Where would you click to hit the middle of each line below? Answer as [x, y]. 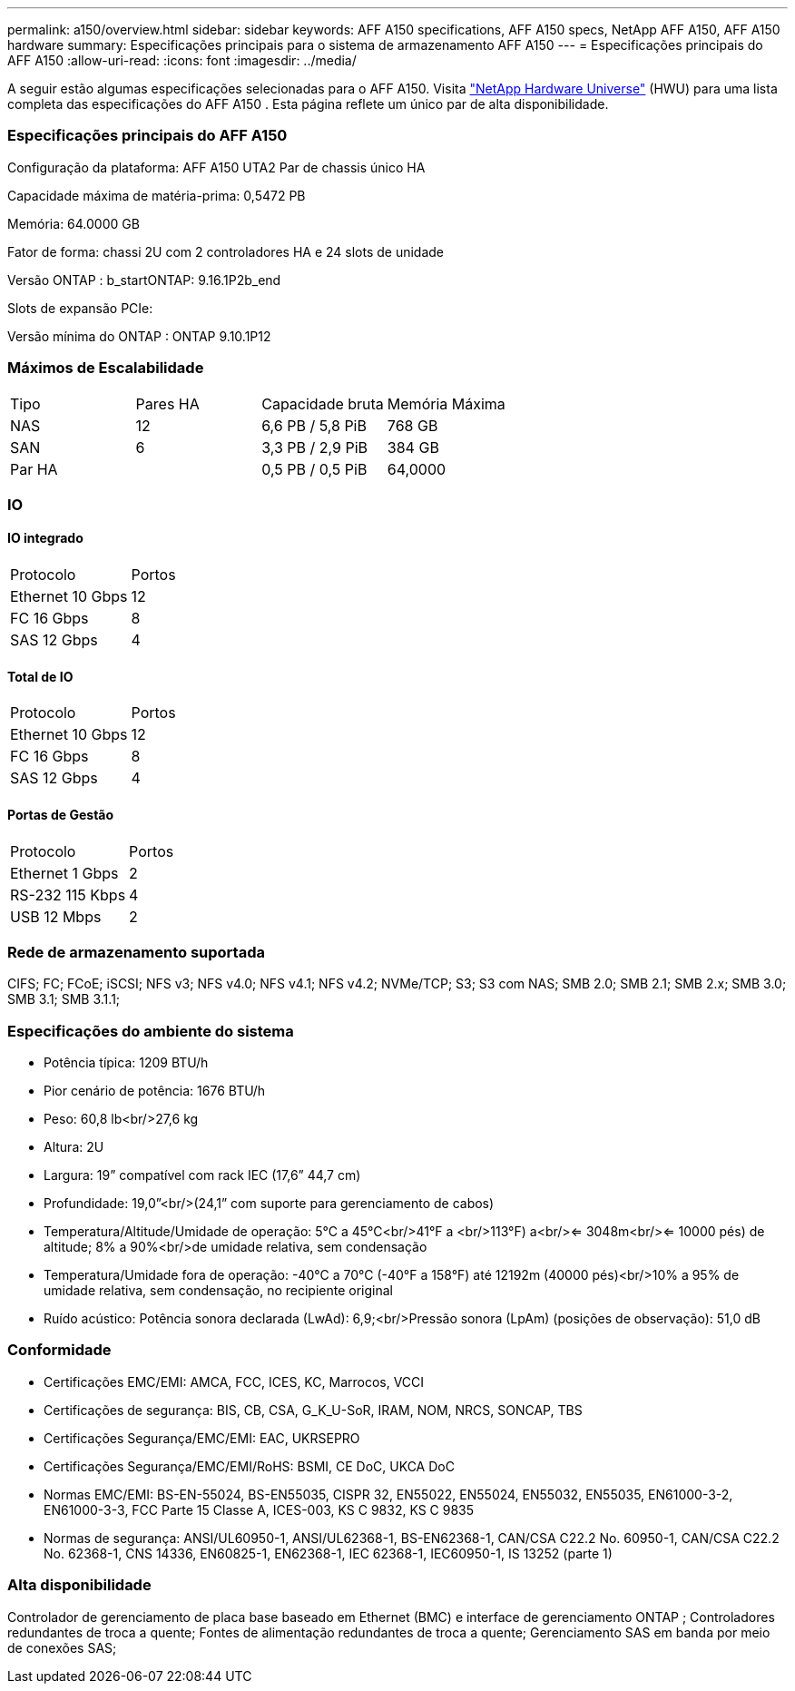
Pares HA [167, 403]
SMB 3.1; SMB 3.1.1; [64, 999]
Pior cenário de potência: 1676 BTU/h [155, 1091]
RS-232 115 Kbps [68, 895]
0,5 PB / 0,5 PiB [314, 469]
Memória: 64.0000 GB [74, 223]
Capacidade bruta [323, 403]
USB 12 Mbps [56, 916]
